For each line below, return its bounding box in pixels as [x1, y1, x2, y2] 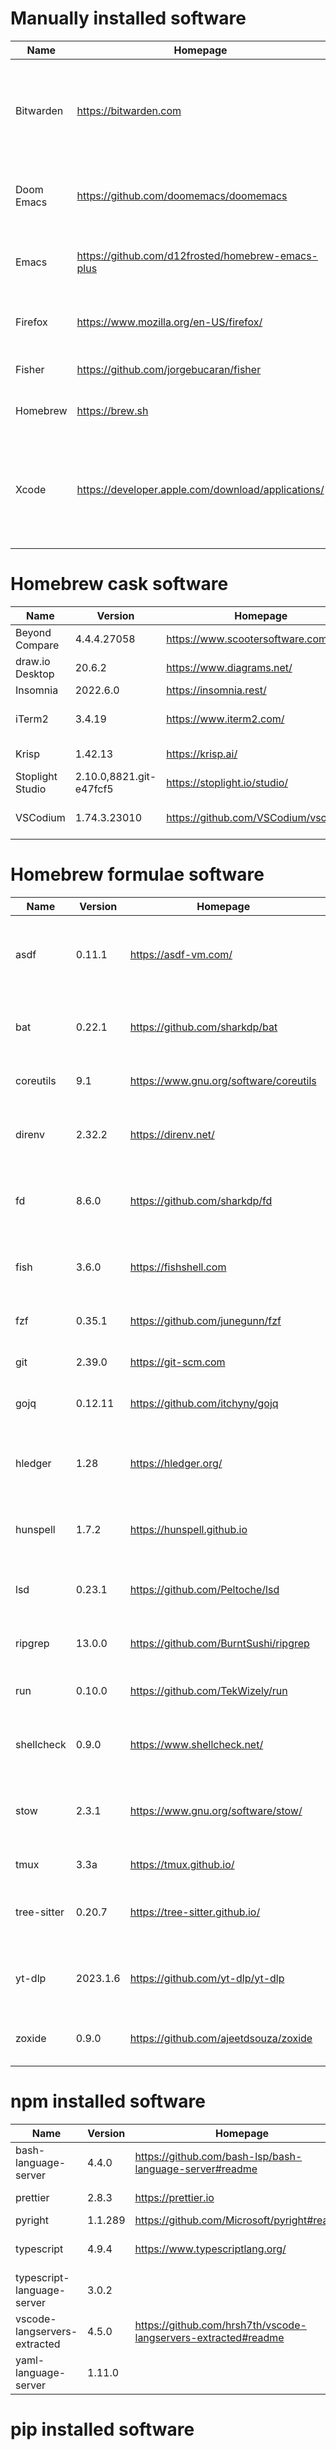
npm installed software [10, 2090, 206, 2112]
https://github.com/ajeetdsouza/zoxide [129, 2031, 313, 2045]
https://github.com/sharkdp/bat [129, 1020, 278, 1034]
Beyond [15, 625, 52, 639]
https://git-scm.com [129, 1355, 226, 1369]
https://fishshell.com [129, 1260, 227, 1274]
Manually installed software [10, 7, 247, 30]
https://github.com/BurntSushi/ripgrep [129, 1636, 310, 1650]
